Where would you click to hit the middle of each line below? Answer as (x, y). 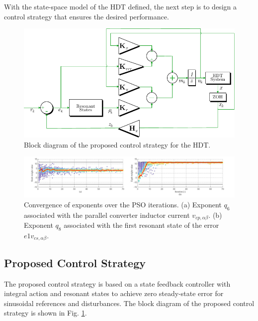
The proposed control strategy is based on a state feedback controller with (117, 283)
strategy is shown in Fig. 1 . (45, 313)
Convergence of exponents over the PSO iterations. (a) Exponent (123, 204)
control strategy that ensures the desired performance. (86, 16)
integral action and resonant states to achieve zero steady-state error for (114, 293)
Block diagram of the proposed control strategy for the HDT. (117, 144)
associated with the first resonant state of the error (141, 225)
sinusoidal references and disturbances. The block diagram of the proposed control (129, 303)
